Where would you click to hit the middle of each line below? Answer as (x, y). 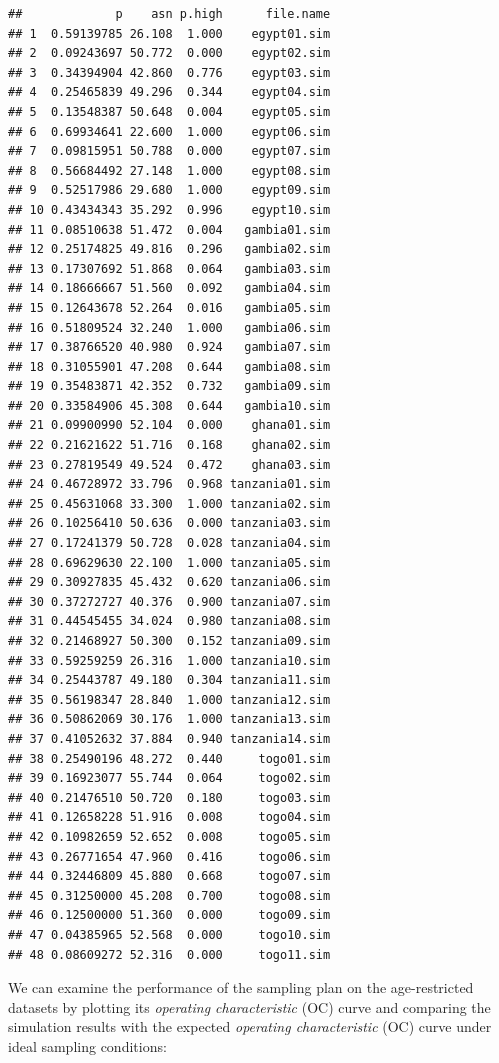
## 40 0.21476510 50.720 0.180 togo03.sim (169, 797)
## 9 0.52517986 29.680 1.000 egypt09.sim (169, 190)
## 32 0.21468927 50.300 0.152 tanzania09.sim (169, 641)
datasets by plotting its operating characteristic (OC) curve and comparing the (249, 1006)
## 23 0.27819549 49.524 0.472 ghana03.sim (169, 464)
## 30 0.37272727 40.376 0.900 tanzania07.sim (169, 601)
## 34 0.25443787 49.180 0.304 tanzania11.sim (169, 680)
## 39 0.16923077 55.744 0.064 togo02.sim (169, 778)
